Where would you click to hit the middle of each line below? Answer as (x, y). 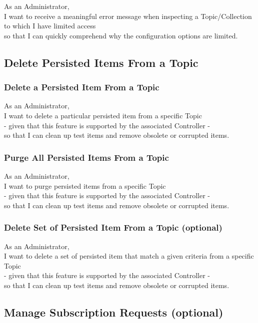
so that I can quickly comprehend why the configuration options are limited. (121, 35)
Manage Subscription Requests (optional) (114, 312)
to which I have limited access (50, 26)
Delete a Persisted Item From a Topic (82, 87)
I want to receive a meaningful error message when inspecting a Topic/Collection (128, 16)
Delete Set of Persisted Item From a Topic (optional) (113, 227)
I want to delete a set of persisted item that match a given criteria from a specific (129, 256)
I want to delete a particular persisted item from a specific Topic (103, 115)
